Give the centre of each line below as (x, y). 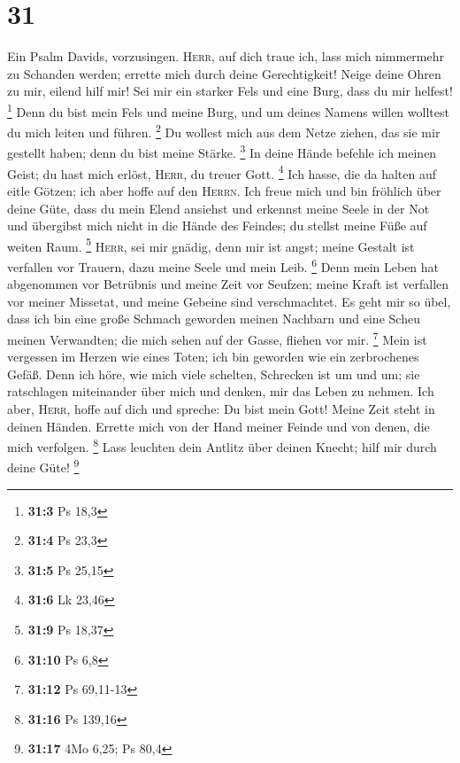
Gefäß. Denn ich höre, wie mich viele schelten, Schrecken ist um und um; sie (214, 374)
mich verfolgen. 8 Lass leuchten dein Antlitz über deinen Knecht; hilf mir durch (222, 445)
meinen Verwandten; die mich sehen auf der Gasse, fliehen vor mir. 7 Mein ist (217, 338)
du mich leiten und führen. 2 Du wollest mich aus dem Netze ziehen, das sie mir (224, 131)
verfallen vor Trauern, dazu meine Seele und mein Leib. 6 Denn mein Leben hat (223, 265)
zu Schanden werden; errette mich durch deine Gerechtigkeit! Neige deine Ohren (224, 73)
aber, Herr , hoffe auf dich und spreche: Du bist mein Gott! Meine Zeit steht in (221, 409)
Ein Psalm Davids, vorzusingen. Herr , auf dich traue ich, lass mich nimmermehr (226, 56)
